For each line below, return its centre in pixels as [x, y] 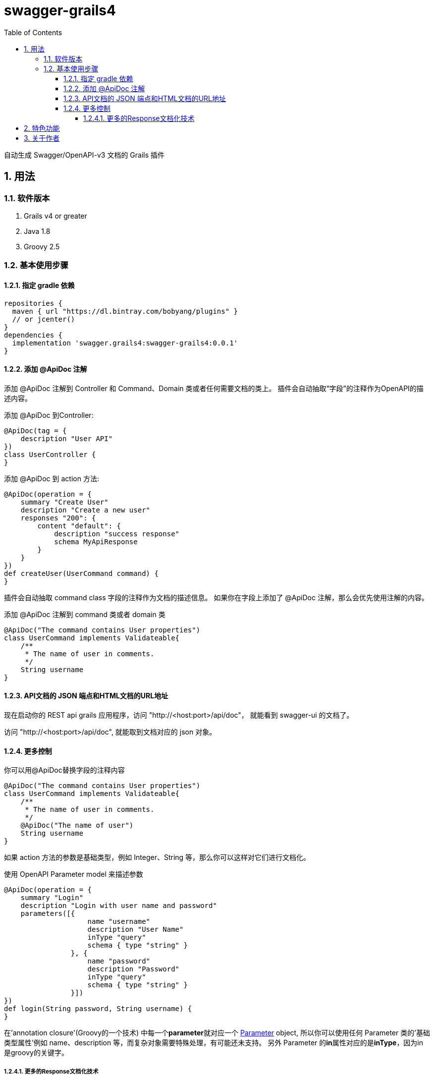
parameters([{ [48, 914]
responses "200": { [58, 518]
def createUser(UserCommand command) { [81, 573]
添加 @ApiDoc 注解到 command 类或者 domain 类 [85, 614]
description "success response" [117, 534]
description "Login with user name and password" [119, 906]
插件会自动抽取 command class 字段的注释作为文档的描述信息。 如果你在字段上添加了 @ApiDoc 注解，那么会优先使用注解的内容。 [216, 597]
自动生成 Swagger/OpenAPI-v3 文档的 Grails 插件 [84, 155]
